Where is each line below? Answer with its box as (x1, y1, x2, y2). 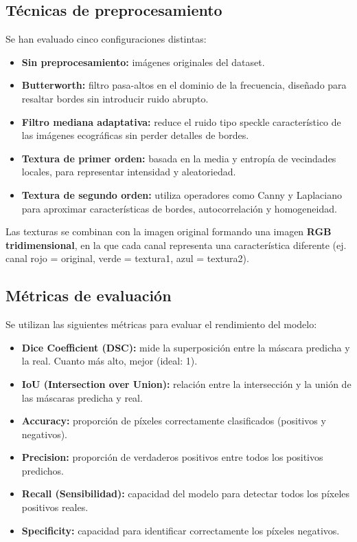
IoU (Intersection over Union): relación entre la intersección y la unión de (21, 376, 352, 391)
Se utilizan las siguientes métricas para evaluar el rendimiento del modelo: (5, 317, 317, 332)
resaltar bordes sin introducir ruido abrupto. (21, 91, 209, 105)
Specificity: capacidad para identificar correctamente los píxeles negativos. (21, 523, 340, 537)
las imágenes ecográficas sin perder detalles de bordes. (21, 128, 249, 142)
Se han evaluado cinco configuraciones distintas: (5, 32, 207, 46)
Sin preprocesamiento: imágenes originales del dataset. (21, 54, 265, 69)
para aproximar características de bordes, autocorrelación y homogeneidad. (21, 201, 337, 215)
